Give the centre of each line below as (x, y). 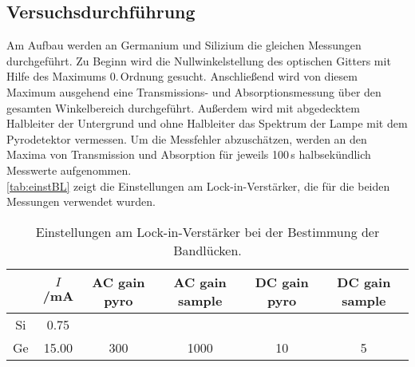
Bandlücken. (207, 250)
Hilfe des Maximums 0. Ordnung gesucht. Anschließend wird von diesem (182, 76)
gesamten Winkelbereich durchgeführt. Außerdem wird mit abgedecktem (183, 107)
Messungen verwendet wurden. (81, 201)
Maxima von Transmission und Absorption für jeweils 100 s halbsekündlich (189, 154)
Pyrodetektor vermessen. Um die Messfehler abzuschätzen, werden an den (187, 138)
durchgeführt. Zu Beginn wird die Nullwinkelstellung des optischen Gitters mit (199, 60)
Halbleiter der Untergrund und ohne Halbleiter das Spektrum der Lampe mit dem (207, 123)
